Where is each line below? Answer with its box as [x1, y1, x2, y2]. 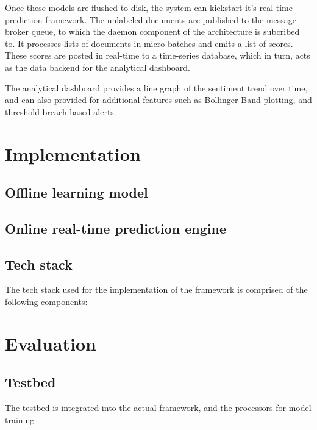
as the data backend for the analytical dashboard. [5, 60, 190, 73]
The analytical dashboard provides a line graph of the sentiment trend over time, [5, 81, 308, 94]
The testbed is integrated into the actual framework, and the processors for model [5, 401, 312, 414]
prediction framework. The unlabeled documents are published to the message [5, 13, 297, 26]
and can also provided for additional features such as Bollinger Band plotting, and [5, 93, 312, 106]
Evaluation [5, 331, 96, 356]
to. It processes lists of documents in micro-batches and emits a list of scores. [5, 37, 293, 49]
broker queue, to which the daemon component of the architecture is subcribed [5, 25, 300, 38]
